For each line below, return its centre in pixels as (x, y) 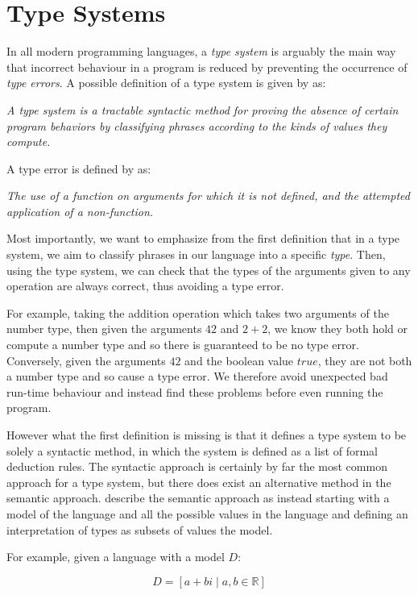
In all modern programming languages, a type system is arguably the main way (201, 51)
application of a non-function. (80, 211)
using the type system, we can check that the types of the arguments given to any (209, 270)
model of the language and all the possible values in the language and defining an (207, 513)
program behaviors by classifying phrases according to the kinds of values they (197, 125)
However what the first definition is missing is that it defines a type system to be (207, 435)
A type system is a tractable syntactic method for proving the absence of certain (203, 109)
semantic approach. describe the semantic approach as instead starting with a (198, 498)
